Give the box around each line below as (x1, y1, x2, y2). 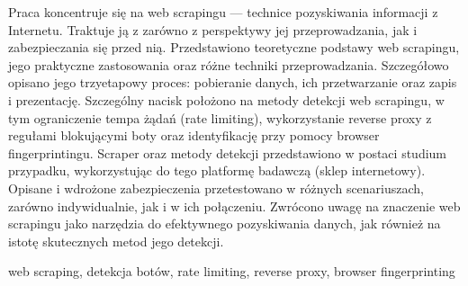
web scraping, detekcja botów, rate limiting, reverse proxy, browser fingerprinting (8, 262, 455, 281)
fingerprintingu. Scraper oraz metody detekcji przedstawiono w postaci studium (8, 143, 447, 162)
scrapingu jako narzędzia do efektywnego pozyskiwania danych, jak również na (8, 214, 441, 233)
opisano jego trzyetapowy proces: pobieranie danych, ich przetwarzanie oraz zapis (8, 73, 457, 92)
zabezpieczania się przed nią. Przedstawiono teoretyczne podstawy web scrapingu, (8, 38, 460, 57)
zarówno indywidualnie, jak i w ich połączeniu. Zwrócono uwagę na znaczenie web (8, 196, 461, 215)
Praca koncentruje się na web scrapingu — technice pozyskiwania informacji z (8, 3, 438, 21)
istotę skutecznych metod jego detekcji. (8, 231, 224, 250)
